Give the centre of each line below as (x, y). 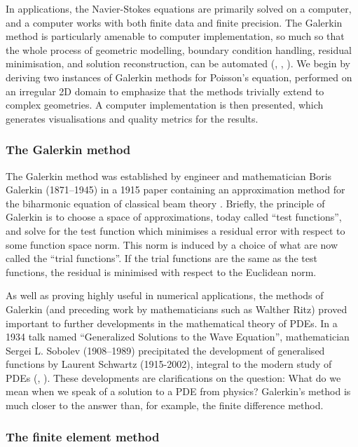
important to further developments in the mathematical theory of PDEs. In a (172, 323)
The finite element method (83, 436)
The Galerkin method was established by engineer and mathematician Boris (169, 176)
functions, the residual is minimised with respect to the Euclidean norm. (161, 271)
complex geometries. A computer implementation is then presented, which (165, 105)
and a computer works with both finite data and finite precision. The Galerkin (174, 22)
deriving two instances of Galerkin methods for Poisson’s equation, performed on (179, 77)
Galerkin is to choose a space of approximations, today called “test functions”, (174, 217)
